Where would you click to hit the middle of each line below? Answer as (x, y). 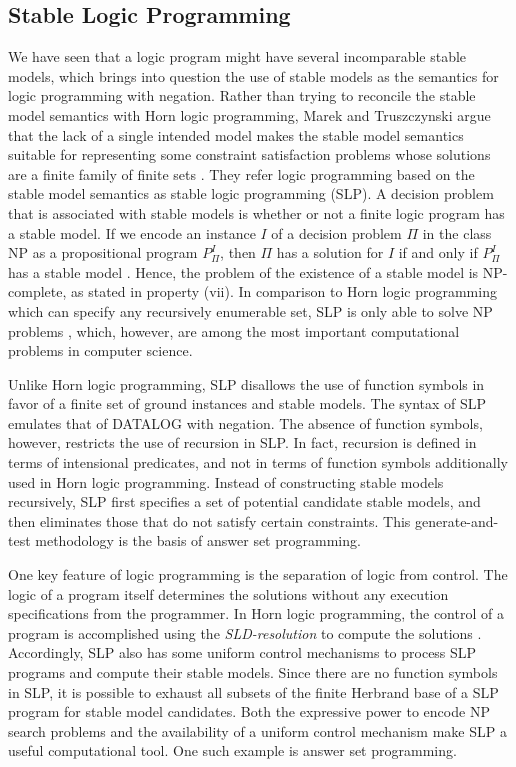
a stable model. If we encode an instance (132, 232)
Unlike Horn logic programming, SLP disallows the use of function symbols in (246, 383)
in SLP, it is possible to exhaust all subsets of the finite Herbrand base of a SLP (253, 691)
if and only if (438, 252)
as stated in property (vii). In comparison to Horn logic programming (283, 291)
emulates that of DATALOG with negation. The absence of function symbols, (245, 422)
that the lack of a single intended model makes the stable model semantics (236, 134)
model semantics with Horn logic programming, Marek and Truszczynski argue (249, 114)
